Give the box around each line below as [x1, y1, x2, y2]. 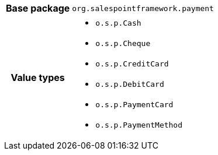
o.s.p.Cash [95, 19, 141, 27]
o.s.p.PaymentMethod [95, 121, 183, 129]
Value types [11, 72, 65, 83]
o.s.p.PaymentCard [95, 100, 174, 109]
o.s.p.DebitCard [95, 80, 164, 89]
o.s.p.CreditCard [95, 59, 169, 68]
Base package [6, 2, 70, 14]
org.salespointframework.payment [72, 3, 214, 13]
